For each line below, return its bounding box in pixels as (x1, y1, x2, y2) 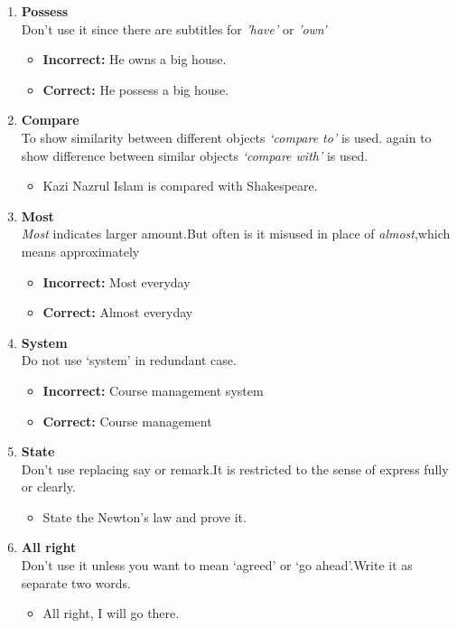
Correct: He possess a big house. (42, 80, 229, 98)
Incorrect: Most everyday (42, 272, 191, 291)
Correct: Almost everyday (42, 303, 193, 322)
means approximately (21, 241, 140, 260)
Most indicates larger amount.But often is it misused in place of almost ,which (21, 224, 451, 243)
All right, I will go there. (42, 604, 180, 623)
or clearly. (21, 477, 76, 496)
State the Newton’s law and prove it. (42, 507, 247, 526)
